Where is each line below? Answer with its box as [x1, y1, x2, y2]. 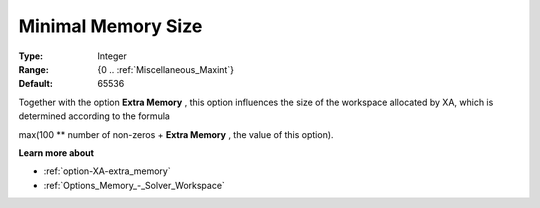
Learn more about [18, 146, 95, 159]
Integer [97, 50, 127, 62]
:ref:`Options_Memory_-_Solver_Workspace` [43, 179, 225, 191]
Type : [18, 50, 44, 62]
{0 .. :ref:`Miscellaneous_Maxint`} [97, 63, 235, 75]
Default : [18, 78, 54, 90]
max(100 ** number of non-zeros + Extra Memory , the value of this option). [18, 128, 334, 140]
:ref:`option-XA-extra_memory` [43, 165, 171, 177]
